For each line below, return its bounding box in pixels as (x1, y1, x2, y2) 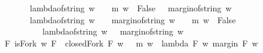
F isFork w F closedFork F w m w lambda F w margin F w (4, 36, 258, 49)
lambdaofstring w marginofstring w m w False (29, 13, 236, 26)
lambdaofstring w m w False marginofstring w (29, 2, 232, 14)
